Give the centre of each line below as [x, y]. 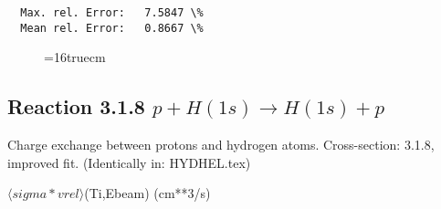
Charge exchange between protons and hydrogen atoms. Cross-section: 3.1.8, [221, 145]
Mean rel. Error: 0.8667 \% [112, 28]
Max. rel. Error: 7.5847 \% [112, 13]
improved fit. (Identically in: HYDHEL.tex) [129, 162]
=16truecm [75, 57]
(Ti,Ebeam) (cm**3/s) [147, 193]
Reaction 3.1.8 [76, 106]
